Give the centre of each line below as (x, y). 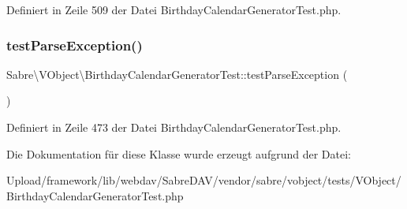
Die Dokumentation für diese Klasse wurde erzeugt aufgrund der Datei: (179, 153)
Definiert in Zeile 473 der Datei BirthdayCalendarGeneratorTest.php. (174, 127)
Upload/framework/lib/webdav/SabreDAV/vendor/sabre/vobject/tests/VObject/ (204, 180)
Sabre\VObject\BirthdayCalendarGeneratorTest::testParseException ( (177, 74)
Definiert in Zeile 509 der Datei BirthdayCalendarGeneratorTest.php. (174, 9)
